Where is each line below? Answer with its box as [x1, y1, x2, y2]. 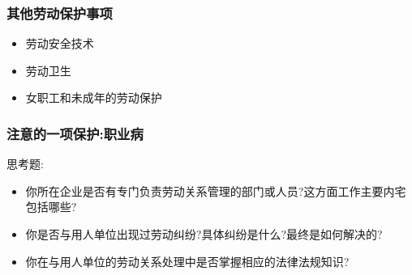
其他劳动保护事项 [6, 2, 113, 23]
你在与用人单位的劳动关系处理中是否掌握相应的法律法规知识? [25, 252, 350, 269]
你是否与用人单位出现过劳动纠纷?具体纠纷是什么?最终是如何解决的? [25, 226, 383, 242]
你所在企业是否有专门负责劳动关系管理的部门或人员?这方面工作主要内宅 [25, 182, 406, 199]
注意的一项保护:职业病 [6, 123, 144, 143]
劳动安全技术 [25, 35, 94, 52]
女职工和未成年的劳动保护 [25, 89, 162, 106]
